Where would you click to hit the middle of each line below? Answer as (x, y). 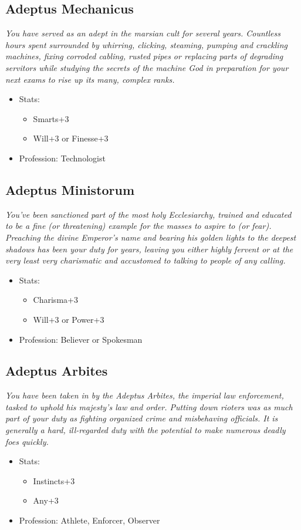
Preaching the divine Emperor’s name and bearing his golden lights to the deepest (151, 237)
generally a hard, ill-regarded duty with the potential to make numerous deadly (146, 430)
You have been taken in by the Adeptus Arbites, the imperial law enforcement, (145, 395)
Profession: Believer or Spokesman (81, 339)
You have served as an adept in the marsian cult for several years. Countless (143, 33)
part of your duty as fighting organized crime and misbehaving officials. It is (142, 418)
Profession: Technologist (62, 158)
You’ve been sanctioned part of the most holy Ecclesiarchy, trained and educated (148, 214)
